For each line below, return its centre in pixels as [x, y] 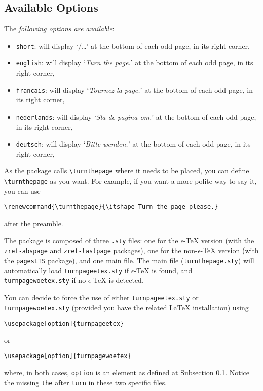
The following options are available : [59, 29]
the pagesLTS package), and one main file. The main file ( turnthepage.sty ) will [129, 260]
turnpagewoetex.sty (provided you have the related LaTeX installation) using [126, 307]
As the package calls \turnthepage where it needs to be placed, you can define [127, 171]
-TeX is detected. [117, 280]
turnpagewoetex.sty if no [45, 280]
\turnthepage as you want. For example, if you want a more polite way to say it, [130, 181]
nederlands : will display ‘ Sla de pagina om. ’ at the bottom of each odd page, [136, 116]
